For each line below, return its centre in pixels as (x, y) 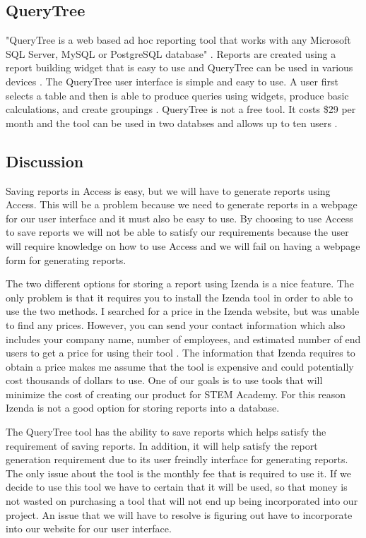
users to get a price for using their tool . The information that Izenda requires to (181, 353)
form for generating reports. (66, 259)
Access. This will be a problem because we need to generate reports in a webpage (182, 204)
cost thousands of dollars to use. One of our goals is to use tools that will (164, 380)
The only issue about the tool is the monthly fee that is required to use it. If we (178, 473)
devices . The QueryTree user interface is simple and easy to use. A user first (172, 81)
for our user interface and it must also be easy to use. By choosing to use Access (179, 218)
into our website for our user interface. (89, 528)
